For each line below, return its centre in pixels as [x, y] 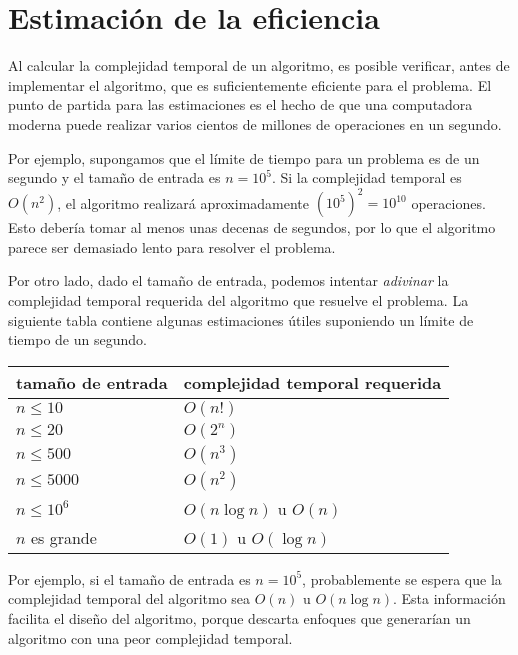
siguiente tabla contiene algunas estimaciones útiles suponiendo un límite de [241, 319]
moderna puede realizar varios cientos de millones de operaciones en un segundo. [255, 123]
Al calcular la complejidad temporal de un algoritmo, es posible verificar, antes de [259, 65]
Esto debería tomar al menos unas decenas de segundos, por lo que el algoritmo [252, 227]
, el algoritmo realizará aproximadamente [183, 202]
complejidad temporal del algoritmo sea [129, 598]
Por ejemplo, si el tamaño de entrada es [129, 578]
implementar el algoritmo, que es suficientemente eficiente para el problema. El [250, 84]
